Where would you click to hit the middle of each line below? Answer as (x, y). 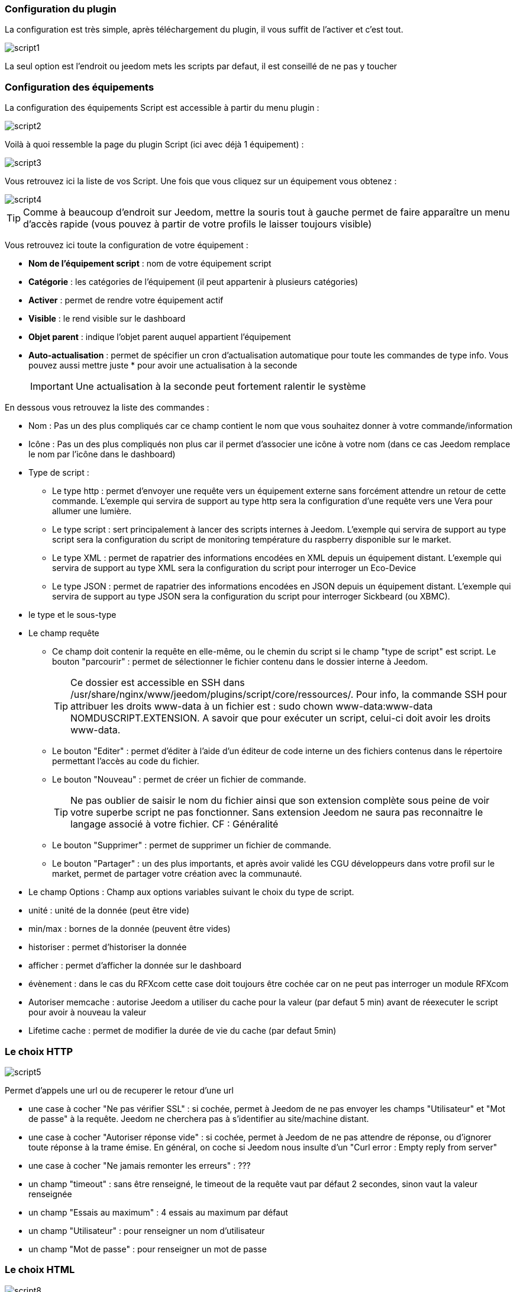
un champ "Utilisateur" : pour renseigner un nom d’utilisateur (147, 1230)
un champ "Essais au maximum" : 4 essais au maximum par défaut (158, 1212)
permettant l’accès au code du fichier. (126, 761)
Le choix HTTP (39, 1051)
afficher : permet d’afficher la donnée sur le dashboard (135, 966)
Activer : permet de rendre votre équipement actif (126, 300)
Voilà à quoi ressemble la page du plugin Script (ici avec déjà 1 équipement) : (154, 145)
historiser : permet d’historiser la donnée (108, 947)
